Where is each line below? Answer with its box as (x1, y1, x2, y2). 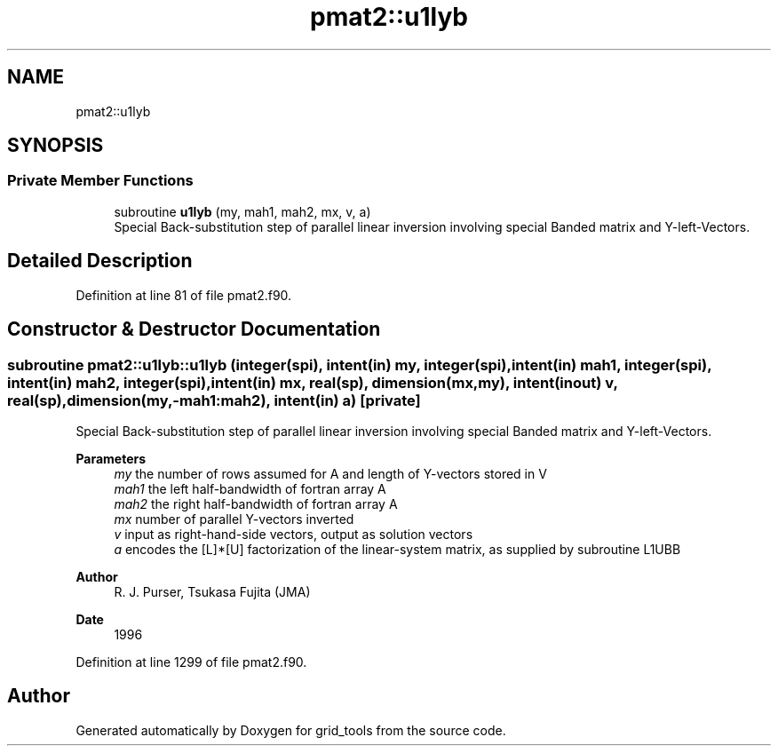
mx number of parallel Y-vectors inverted (114, 511, 354, 527)
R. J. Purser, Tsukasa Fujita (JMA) (114, 583, 311, 599)
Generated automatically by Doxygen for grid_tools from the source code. (75, 722, 506, 738)
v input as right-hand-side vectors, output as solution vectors (114, 526, 473, 542)
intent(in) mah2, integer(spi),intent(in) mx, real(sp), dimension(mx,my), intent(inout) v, (7, 373, 618, 392)
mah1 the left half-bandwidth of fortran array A (114, 480, 386, 496)
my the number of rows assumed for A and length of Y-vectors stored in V (114, 465, 547, 481)
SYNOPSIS (7, 134, 104, 157)
